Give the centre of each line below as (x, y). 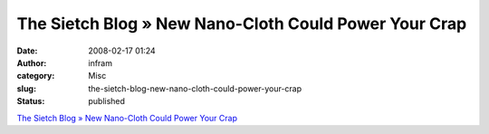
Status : (31, 101)
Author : (32, 62)
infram (101, 62)
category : (36, 76)
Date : (27, 51)
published (107, 101)
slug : (26, 88)
